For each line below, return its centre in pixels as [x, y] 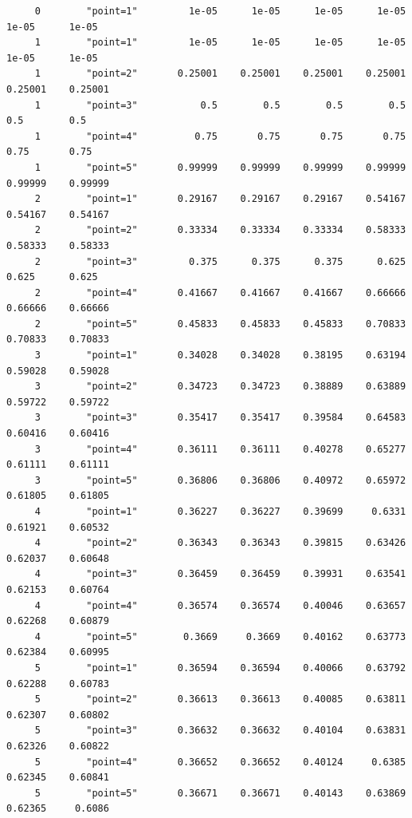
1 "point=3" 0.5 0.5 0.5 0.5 [220, 105]
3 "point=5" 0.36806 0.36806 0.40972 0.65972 [220, 480]
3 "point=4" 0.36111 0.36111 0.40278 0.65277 [220, 449]
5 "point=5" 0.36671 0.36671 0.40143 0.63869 [220, 793]
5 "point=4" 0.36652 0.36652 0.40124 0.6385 [220, 762]
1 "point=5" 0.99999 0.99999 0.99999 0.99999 [220, 167]
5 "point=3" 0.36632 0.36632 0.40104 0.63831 [220, 731]
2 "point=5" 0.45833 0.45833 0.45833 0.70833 [220, 324]
